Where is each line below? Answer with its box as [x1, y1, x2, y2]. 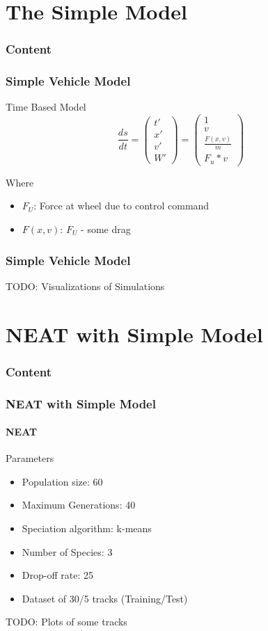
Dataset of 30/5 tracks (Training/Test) [22, 591, 188, 605]
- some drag [81, 222, 131, 236]
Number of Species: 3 [22, 544, 113, 559]
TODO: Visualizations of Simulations [6, 278, 165, 293]
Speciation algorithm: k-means [22, 521, 152, 536]
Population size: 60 [22, 474, 103, 488]
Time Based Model [6, 99, 86, 114]
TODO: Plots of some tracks [6, 614, 127, 629]
